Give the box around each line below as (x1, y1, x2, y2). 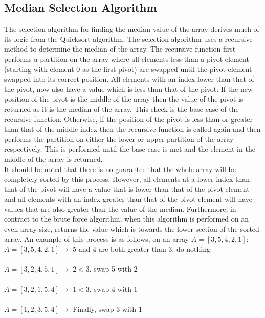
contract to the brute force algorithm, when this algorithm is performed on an (4, 213, 249, 224)
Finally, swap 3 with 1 (73, 303, 142, 314)
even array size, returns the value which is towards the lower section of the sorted (4, 224, 259, 234)
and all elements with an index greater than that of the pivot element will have (4, 193, 253, 204)
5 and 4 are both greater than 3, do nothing (73, 243, 211, 254)
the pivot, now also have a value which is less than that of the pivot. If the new (4, 83, 253, 94)
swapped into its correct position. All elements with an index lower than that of (4, 74, 254, 84)
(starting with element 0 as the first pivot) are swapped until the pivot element (4, 63, 252, 74)
